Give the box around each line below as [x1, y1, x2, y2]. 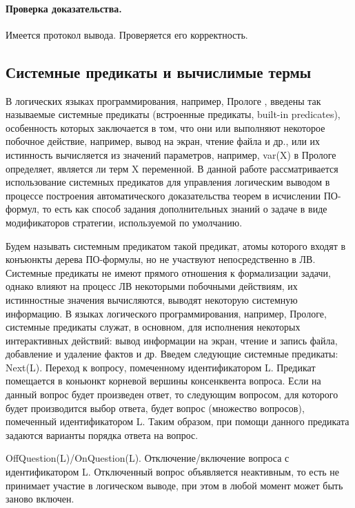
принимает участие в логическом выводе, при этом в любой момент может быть [6, 478, 343, 492]
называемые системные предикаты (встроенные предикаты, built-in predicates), [6, 107, 341, 121]
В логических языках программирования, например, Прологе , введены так [6, 93, 321, 108]
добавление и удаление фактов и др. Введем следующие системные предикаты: [6, 346, 338, 361]
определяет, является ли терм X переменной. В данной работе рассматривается [6, 161, 338, 175]
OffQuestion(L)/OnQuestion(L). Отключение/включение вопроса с [6, 451, 290, 465]
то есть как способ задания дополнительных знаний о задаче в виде [42, 202, 327, 216]
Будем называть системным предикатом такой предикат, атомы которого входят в [6, 238, 346, 253]
